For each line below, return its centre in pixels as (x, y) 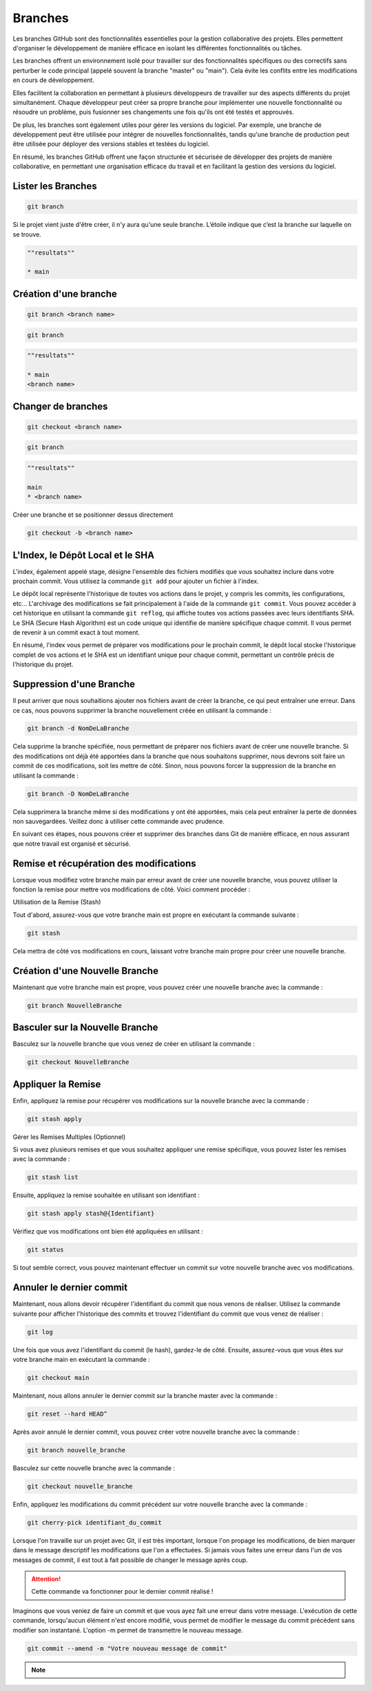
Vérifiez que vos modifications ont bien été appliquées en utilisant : (108, 1232)
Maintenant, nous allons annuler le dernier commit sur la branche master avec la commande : (145, 1395)
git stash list (53, 1177)
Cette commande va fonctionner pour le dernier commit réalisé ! (122, 1592)
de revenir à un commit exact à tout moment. (76, 633)
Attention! (46, 1579)
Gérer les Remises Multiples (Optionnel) (69, 1137)
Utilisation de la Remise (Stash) (57, 902)
